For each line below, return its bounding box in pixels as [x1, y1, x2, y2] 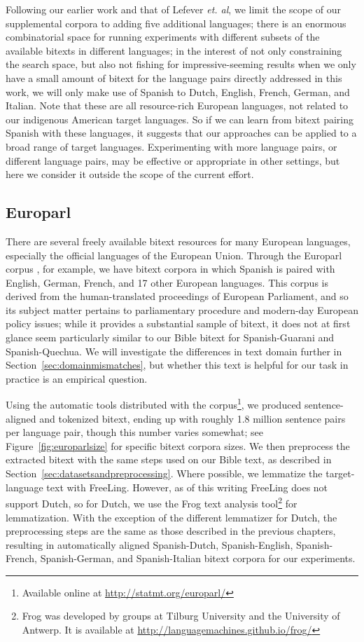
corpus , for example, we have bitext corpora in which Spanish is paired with [6, 261, 335, 276]
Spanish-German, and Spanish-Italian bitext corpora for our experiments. [40, 551, 356, 566]
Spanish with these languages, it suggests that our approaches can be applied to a [6, 125, 357, 140]
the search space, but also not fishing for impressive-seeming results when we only [6, 57, 356, 71]
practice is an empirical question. [6, 371, 148, 385]
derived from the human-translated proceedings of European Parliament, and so [6, 289, 349, 303]
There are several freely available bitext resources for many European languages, [6, 233, 351, 248]
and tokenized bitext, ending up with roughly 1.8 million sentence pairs [39, 411, 346, 425]
